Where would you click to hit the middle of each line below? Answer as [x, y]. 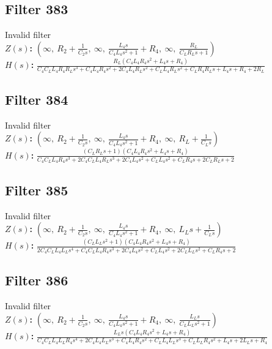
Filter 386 [37, 280]
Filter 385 [37, 190]
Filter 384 [37, 99]
